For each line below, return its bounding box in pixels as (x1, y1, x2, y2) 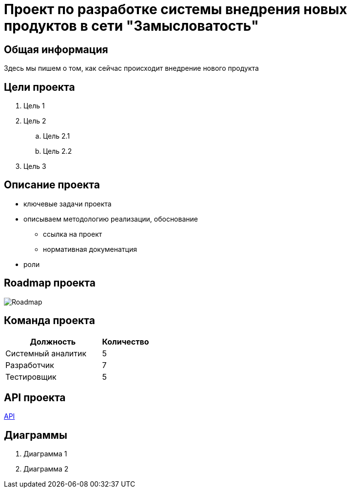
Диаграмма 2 (23, 465, 69, 473)
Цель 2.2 (43, 147, 72, 156)
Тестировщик (5, 371, 57, 382)
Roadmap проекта (4, 277, 96, 289)
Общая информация (4, 43, 108, 56)
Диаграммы (4, 429, 67, 441)
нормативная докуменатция (43, 245, 137, 253)
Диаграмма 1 (23, 450, 67, 458)
